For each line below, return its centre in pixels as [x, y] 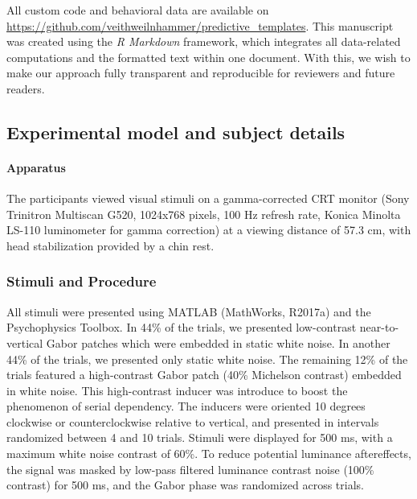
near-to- [379, 327]
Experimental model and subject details [176, 132]
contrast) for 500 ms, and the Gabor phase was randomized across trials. [185, 485]
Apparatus [36, 167]
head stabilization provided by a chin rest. [110, 245]
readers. [26, 88]
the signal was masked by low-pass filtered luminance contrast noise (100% [190, 469]
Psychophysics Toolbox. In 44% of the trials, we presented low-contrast [182, 327]
